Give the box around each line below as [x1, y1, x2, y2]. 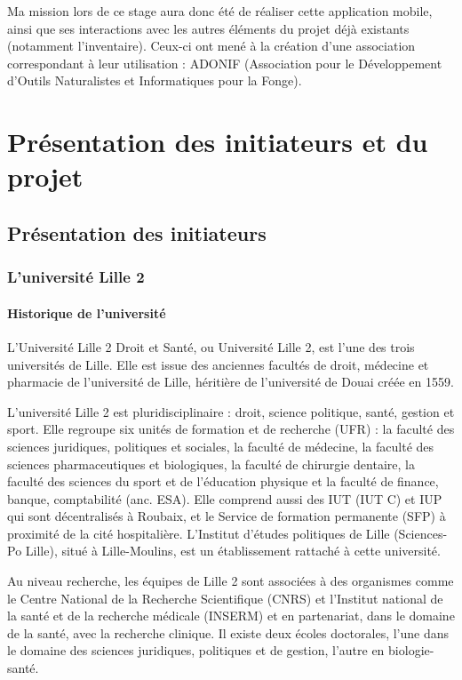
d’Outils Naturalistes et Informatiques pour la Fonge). [7, 71, 302, 90]
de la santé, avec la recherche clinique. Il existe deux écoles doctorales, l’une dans [7, 623, 450, 642]
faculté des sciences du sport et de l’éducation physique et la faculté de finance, [7, 472, 439, 491]
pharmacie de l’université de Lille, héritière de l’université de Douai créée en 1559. [7, 372, 454, 391]
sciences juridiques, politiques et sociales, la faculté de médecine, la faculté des [7, 436, 434, 455]
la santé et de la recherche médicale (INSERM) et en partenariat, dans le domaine [7, 606, 455, 625]
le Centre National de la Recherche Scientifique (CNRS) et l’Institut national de [7, 588, 443, 607]
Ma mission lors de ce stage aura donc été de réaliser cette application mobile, [7, 2, 433, 20]
